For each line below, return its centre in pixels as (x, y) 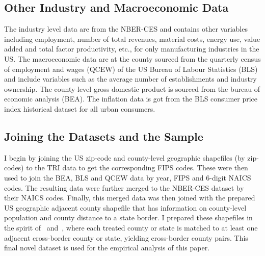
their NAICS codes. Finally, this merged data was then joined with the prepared (130, 198)
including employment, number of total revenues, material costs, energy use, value (132, 39)
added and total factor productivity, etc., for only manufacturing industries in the (132, 49)
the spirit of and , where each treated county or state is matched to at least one (131, 227)
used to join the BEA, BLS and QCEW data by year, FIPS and (104, 177)
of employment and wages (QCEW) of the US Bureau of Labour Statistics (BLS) (131, 69)
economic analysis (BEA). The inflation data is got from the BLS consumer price (131, 99)
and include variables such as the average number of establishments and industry (130, 79)
